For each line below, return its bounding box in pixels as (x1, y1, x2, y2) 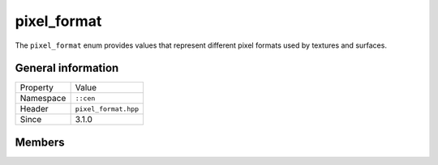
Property (19, 82, 54, 93)
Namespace (19, 93, 67, 104)
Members (15, 135, 65, 149)
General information (15, 61, 119, 75)
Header (19, 104, 49, 115)
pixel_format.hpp (75, 104, 140, 113)
